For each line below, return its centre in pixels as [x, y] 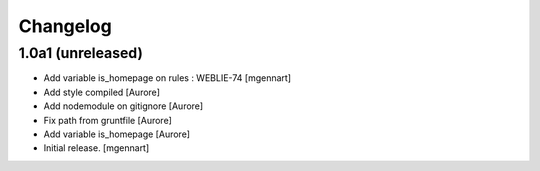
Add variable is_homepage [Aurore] [116, 134]
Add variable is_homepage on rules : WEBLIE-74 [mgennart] [167, 78]
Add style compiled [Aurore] [101, 92]
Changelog [65, 26]
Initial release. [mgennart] [96, 148]
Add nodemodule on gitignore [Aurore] [123, 106]
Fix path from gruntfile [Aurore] [107, 120]
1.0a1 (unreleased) [81, 53]
